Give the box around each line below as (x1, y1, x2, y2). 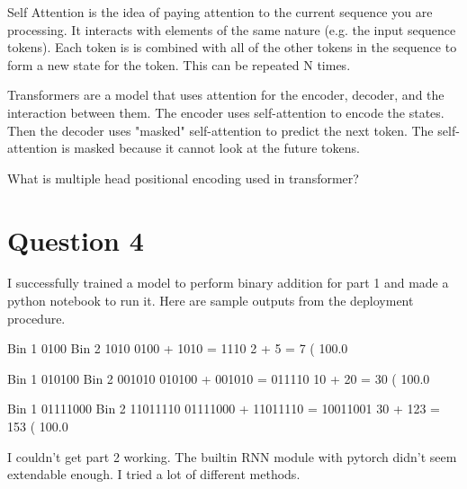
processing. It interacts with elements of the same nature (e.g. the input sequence (7, 20, 456, 39)
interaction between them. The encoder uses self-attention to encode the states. (7, 102, 445, 121)
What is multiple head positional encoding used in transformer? (7, 168, 359, 187)
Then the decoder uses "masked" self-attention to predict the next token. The (7, 120, 434, 139)
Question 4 (7, 221, 144, 258)
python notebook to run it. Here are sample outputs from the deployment (7, 291, 414, 310)
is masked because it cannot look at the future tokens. (61, 138, 360, 157)
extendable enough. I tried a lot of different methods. (7, 465, 301, 484)
